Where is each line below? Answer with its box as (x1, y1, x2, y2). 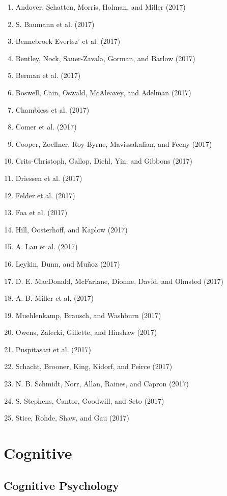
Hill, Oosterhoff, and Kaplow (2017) (15, 224, 128, 234)
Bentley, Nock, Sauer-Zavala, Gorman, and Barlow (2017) (15, 53, 195, 63)
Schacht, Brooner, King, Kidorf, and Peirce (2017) (15, 361, 173, 372)
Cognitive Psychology (4, 477, 119, 493)
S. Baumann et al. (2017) (15, 18, 95, 29)
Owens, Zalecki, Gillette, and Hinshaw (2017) (15, 327, 157, 337)
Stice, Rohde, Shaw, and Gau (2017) (15, 412, 129, 423)
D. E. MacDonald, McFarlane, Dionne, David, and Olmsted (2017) (15, 275, 223, 286)
